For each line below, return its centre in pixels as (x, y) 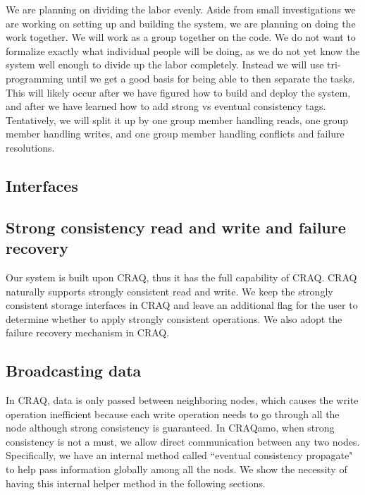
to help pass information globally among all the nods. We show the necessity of (177, 469)
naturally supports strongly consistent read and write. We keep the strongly (169, 291)
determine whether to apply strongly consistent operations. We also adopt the (174, 318)
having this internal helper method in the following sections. (136, 483)
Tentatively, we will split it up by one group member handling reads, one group (177, 120)
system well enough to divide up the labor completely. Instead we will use (165, 65)
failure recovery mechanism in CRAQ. (88, 332)
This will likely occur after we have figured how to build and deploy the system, (178, 92)
